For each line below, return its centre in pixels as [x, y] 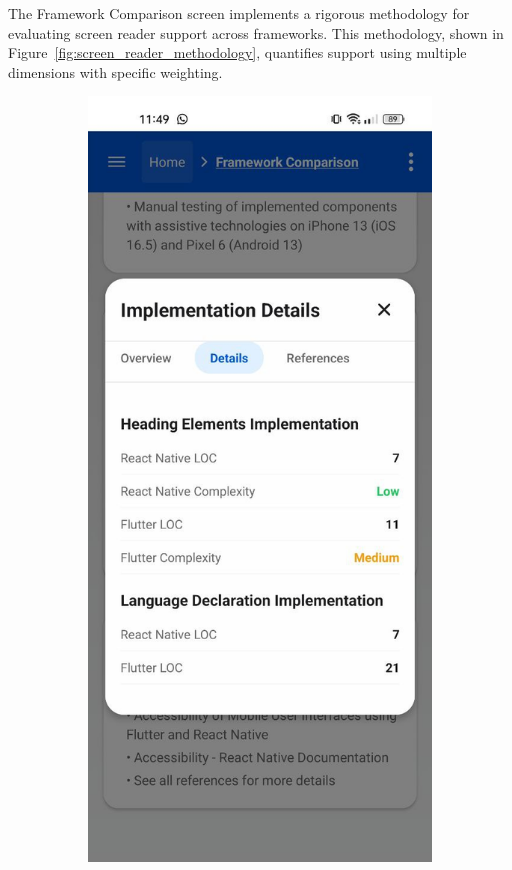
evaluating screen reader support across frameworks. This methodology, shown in [256, 32]
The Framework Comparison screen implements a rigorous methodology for [239, 13]
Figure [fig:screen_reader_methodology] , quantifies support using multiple [237, 52]
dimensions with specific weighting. [115, 71]
